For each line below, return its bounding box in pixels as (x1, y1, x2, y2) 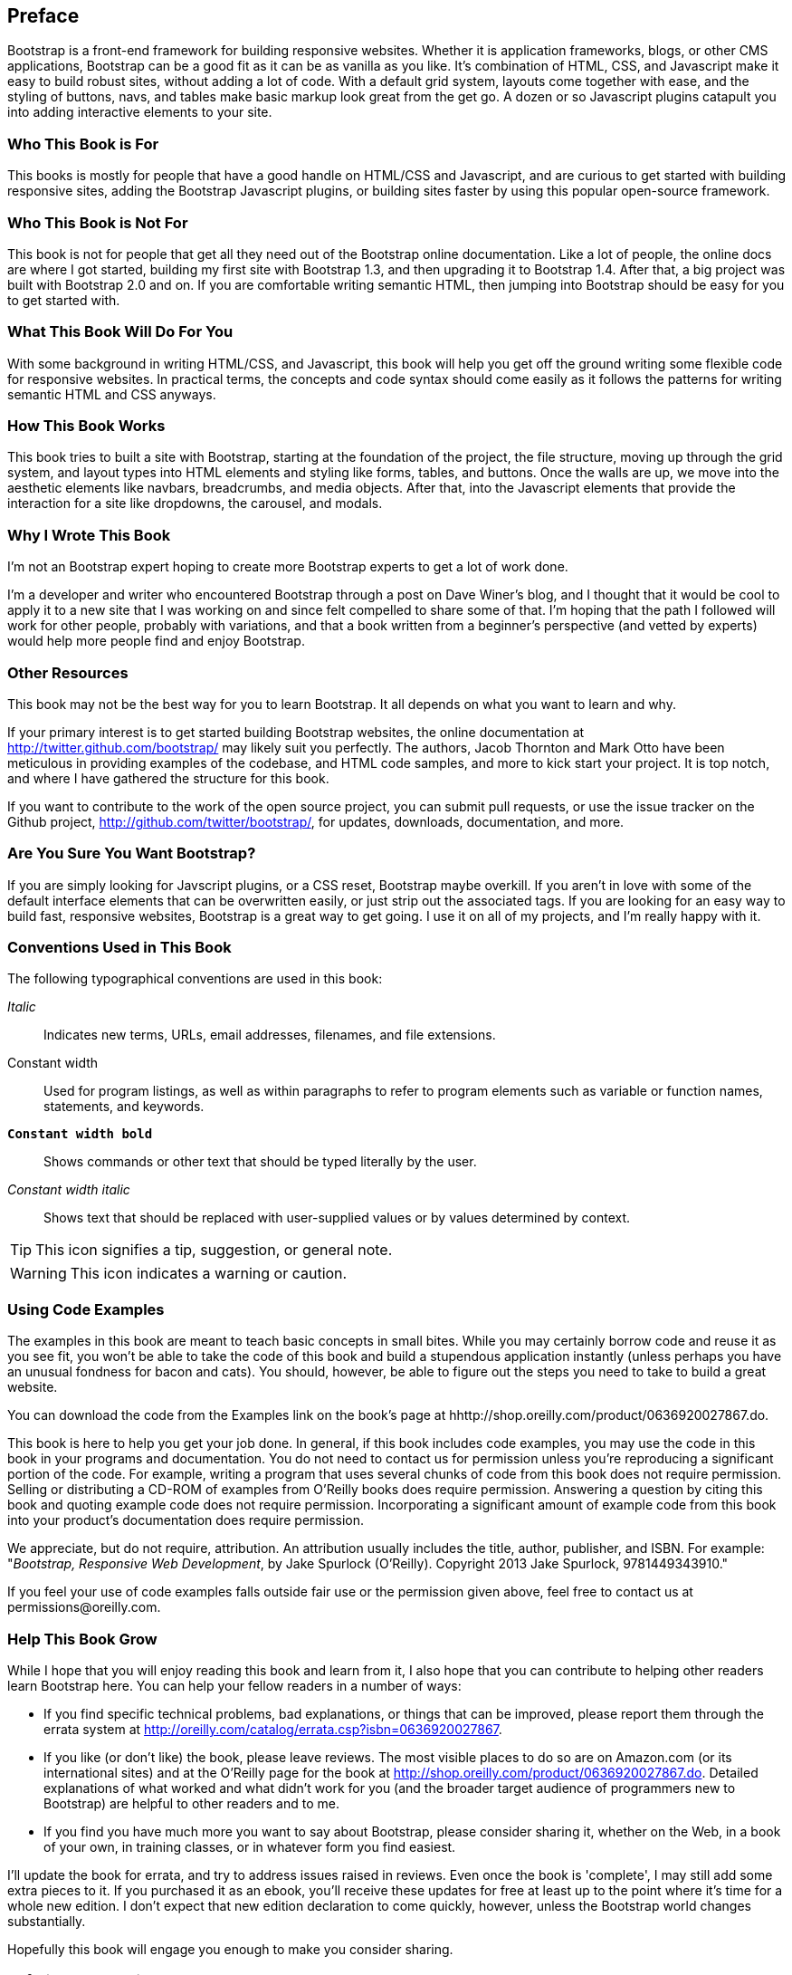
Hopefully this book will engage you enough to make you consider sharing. (7, 1941, 453, 1957)
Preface (7, 5, 80, 27)
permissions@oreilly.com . (7, 1599, 161, 1615)
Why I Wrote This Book (7, 525, 171, 544)
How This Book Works (7, 417, 166, 436)
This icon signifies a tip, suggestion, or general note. (35, 1241, 393, 1260)
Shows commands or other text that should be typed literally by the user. (43, 1154, 477, 1170)
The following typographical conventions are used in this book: (7, 971, 383, 987)
